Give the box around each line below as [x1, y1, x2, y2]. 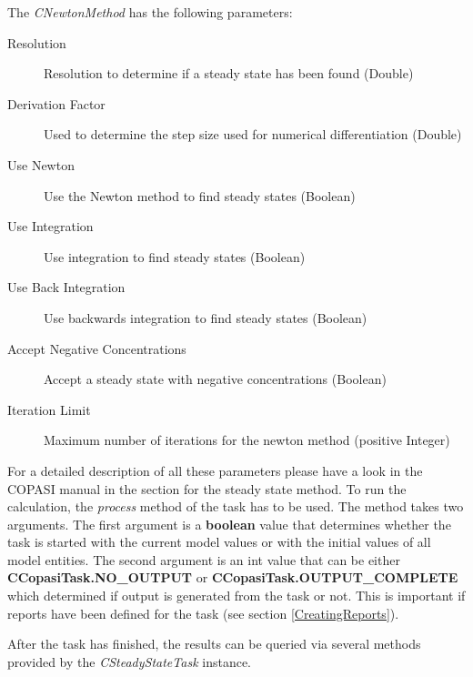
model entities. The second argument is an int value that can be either [7, 550, 400, 569]
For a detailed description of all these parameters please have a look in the [7, 460, 423, 480]
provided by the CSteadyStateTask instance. [7, 652, 251, 671]
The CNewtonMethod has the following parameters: [7, 3, 293, 21]
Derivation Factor [7, 94, 106, 113]
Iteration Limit [7, 399, 91, 419]
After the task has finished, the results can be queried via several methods [7, 634, 421, 653]
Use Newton [7, 155, 75, 174]
